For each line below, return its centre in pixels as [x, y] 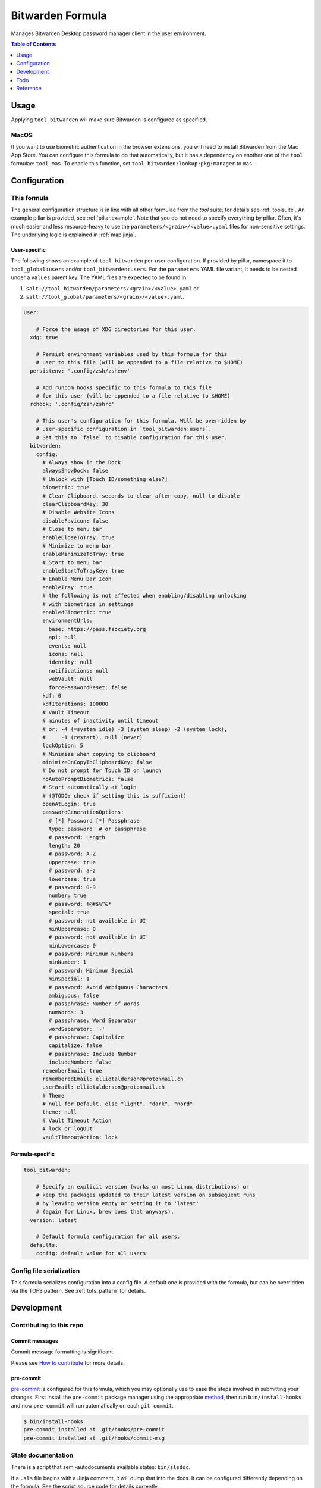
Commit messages [35, 1341]
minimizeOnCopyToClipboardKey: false [97, 762]
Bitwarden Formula [59, 15]
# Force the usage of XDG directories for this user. [116, 329]
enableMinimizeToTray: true [83, 554]
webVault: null [71, 679]
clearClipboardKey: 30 [75, 504]
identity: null [71, 662]
